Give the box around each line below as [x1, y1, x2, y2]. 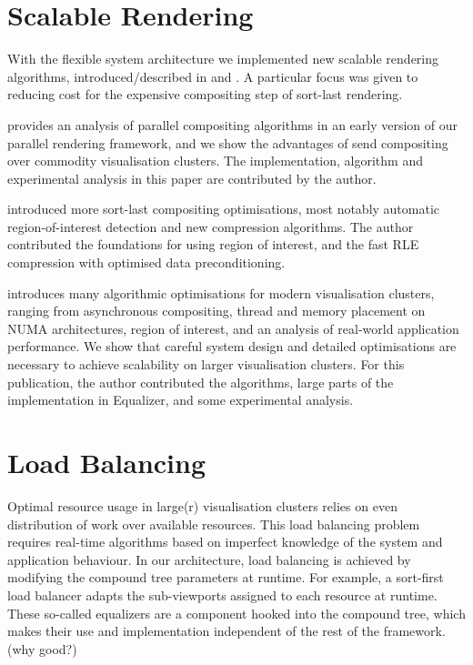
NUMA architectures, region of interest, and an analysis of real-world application [7, 318, 459, 338]
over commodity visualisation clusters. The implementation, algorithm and [7, 151, 423, 170]
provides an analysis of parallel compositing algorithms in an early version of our [7, 115, 458, 134]
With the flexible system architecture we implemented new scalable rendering [7, 49, 439, 68]
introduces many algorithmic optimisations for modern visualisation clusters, [7, 283, 435, 302]
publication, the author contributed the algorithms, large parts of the [7, 372, 394, 391]
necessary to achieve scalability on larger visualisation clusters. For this [7, 355, 405, 374]
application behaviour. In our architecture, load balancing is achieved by [7, 549, 411, 569]
